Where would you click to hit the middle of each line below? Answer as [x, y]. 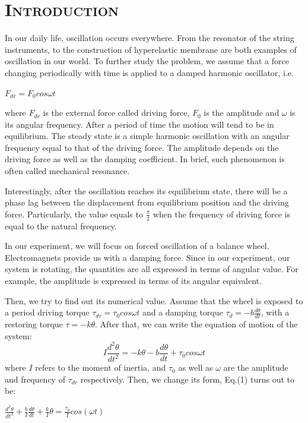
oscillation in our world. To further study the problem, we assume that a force [147, 61]
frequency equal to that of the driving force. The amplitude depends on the [142, 147]
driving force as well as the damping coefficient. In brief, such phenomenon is [145, 159]
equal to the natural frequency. [61, 225]
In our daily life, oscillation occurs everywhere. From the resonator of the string [150, 38]
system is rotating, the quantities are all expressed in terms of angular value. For [152, 269]
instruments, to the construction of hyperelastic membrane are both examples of [151, 49]
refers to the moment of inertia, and [101, 367]
